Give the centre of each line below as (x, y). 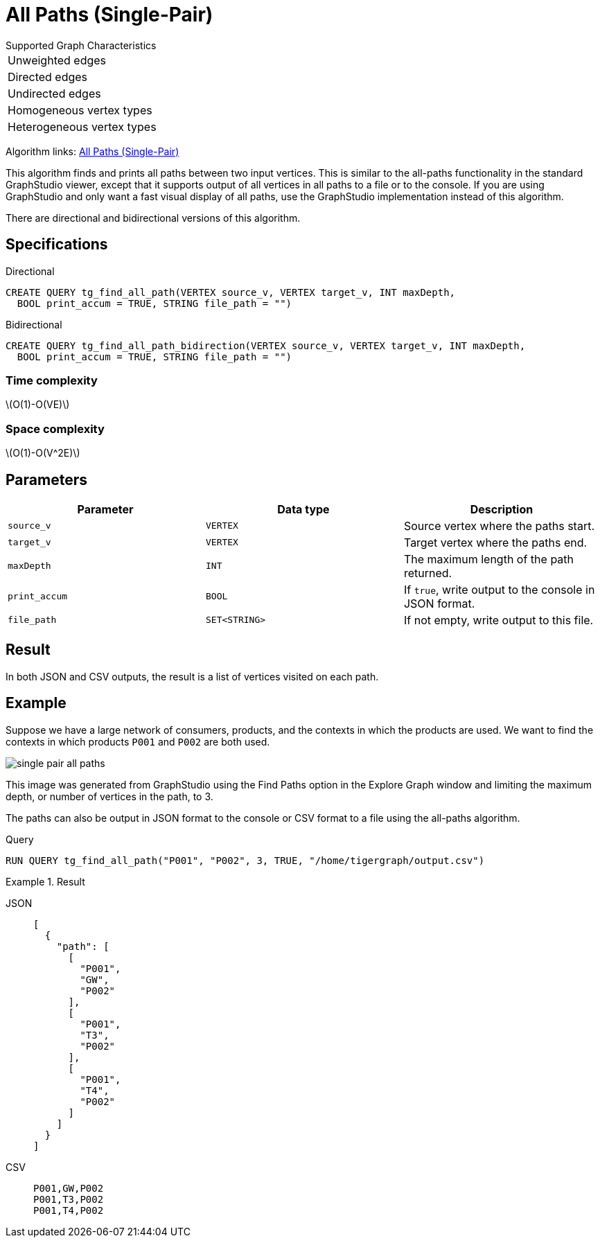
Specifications (57, 245)
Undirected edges (54, 93)
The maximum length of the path (489, 559)
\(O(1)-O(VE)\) (38, 405)
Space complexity (55, 429)
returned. (428, 573)
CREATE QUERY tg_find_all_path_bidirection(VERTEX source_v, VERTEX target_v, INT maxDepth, (266, 345)
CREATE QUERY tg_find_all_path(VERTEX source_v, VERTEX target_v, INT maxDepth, (231, 292)
